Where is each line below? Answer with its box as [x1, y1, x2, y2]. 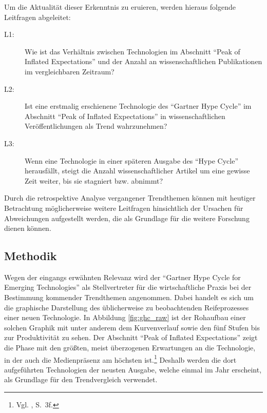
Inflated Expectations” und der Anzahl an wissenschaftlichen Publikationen [25, 56, 262, 67]
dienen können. [4, 223, 51, 233]
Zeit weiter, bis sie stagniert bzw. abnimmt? [25, 175, 163, 186]
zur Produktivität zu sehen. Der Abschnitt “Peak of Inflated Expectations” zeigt [4, 332, 258, 343]
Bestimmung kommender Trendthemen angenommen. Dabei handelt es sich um [4, 292, 254, 303]
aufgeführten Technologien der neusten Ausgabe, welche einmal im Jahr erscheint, [4, 364, 262, 375]
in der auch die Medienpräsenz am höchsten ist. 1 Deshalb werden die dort [4, 352, 237, 365]
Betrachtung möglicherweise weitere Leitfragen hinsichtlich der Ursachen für [4, 202, 243, 213]
